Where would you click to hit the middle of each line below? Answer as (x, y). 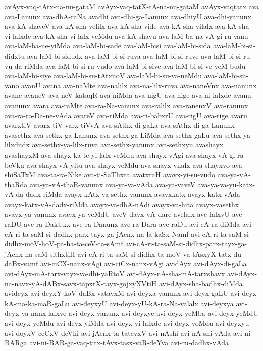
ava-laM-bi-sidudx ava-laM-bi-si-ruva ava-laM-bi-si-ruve (113, 55)
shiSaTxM (20, 174)
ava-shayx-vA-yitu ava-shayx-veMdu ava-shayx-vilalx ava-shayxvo (128, 164)
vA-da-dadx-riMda (33, 194)
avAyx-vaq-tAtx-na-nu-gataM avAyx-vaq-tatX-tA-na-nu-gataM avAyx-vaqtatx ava (132, 6)
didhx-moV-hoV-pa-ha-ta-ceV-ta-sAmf (64, 244)
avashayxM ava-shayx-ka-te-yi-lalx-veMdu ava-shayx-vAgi (94, 154)
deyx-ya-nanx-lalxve (36, 313)
